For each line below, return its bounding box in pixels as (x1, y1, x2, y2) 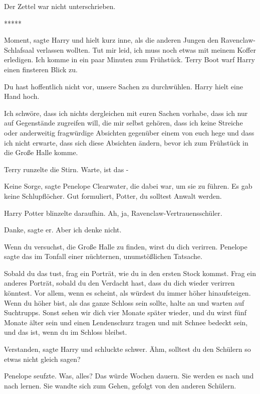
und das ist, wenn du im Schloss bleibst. (4, 327, 127, 337)
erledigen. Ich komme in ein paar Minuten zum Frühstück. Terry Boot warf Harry (4, 54, 255, 65)
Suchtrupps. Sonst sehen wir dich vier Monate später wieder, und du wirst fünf (4, 307, 247, 318)
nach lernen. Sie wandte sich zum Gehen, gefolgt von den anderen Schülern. (4, 380, 236, 390)
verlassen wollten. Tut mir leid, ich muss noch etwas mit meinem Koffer (36, 44, 256, 55)
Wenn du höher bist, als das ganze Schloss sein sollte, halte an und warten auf (4, 297, 244, 308)
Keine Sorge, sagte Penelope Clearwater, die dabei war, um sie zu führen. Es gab (4, 181, 252, 191)
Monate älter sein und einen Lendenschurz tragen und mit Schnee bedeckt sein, (4, 317, 248, 327)
